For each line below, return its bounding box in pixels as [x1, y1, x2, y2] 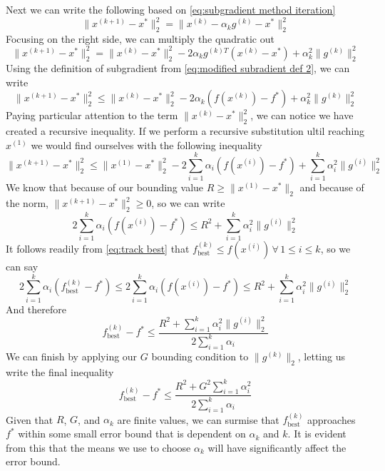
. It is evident [287, 426, 346, 441]
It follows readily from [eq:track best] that [6, 241, 190, 255]
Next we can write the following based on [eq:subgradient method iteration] [6, 2, 336, 16]
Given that [6, 412, 53, 427]
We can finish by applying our [6, 348, 138, 363]
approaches [307, 412, 356, 427]
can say [6, 259, 38, 273]
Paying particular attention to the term [6, 108, 178, 123]
